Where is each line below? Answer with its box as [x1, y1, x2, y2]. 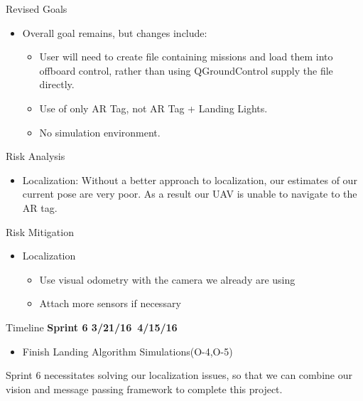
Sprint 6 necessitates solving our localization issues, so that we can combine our [6, 368, 352, 383]
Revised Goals [6, 1, 67, 16]
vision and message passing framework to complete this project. [6, 381, 283, 396]
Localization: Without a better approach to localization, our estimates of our [22, 172, 357, 187]
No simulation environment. [39, 124, 161, 139]
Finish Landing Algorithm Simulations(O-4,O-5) [22, 343, 233, 358]
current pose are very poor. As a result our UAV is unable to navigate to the [22, 186, 357, 201]
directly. [39, 77, 75, 92]
